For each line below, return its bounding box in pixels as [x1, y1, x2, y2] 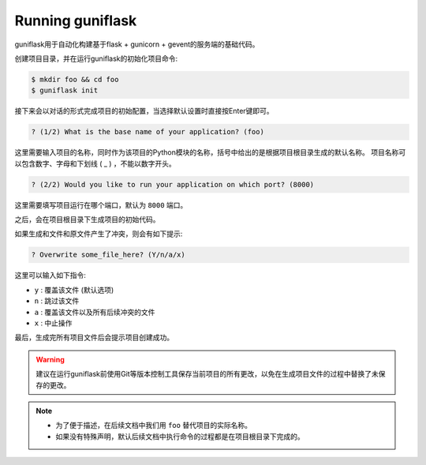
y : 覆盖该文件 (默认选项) [34, 285, 114, 294]
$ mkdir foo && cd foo [31, 75, 119, 84]
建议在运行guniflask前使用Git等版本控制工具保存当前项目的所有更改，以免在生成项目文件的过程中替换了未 [35, 369, 379, 379]
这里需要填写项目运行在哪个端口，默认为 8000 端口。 [14, 200, 188, 209]
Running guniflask [14, 12, 137, 29]
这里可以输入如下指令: [14, 271, 87, 280]
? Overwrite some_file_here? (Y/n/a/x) [31, 250, 185, 260]
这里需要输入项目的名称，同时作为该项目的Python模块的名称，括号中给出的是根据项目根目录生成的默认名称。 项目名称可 [14, 148, 406, 157]
